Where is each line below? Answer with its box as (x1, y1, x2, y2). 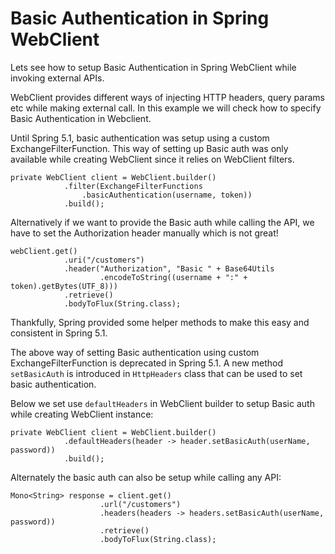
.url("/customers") (99, 499, 182, 509)
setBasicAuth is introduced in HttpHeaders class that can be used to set (10, 367, 303, 379)
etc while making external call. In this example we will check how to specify (10, 102, 322, 114)
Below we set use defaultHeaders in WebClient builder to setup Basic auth (10, 397, 315, 409)
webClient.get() (10, 246, 78, 256)
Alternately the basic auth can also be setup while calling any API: (10, 471, 282, 483)
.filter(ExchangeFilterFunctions (63, 181, 203, 191)
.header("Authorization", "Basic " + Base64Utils (63, 263, 275, 274)
